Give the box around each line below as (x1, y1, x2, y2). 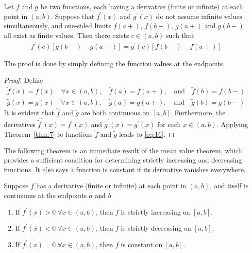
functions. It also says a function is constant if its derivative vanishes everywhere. (4, 164, 246, 174)
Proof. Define (4, 74, 43, 85)
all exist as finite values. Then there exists (4, 30, 129, 40)
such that (166, 30, 194, 40)
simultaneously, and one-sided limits (4, 20, 111, 31)
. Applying (217, 119, 248, 129)
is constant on (121, 239, 163, 249)
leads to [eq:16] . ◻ (119, 128, 175, 139)
